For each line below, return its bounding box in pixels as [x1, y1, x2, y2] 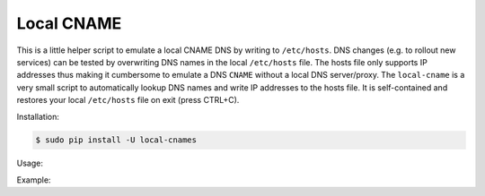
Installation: [16, 111, 60, 122]
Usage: [16, 158, 44, 169]
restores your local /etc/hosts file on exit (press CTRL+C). [16, 95, 240, 106]
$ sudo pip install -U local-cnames [35, 135, 198, 145]
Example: [16, 175, 51, 185]
